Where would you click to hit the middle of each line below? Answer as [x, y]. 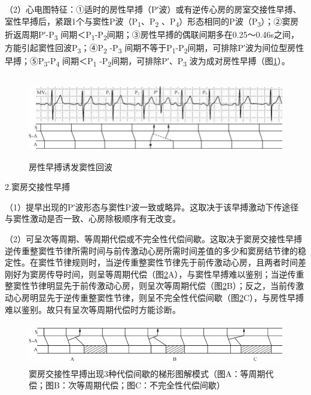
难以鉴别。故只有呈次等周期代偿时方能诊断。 [93, 309]
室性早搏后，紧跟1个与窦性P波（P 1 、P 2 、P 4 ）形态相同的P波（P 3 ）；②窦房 [152, 22]
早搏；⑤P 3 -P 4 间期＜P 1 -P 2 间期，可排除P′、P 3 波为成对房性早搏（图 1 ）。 [147, 61]
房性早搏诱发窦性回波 [71, 166]
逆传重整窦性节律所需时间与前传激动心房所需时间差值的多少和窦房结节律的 [151, 250]
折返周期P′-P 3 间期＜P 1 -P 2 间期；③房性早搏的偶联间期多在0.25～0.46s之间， [152, 35]
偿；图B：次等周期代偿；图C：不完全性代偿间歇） [127, 385]
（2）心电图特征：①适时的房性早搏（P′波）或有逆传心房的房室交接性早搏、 [153, 9]
